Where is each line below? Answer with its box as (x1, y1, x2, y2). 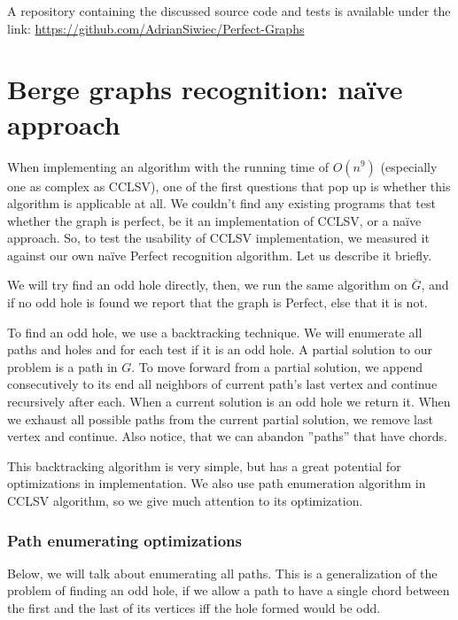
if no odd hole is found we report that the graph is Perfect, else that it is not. (7, 293, 428, 312)
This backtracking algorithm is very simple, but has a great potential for (7, 456, 401, 475)
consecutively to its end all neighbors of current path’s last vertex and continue (7, 375, 438, 393)
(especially (380, 157, 438, 175)
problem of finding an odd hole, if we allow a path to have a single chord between (7, 581, 450, 600)
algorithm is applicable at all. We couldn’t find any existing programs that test (7, 194, 436, 213)
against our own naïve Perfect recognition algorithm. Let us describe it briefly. (7, 245, 432, 264)
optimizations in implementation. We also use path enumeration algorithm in (7, 474, 426, 492)
